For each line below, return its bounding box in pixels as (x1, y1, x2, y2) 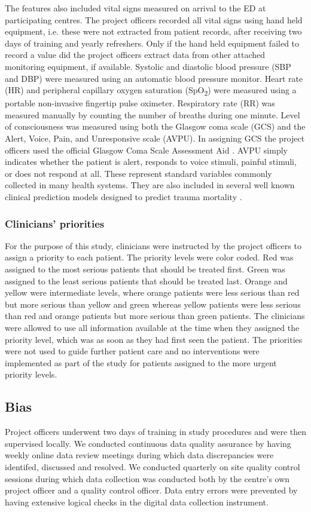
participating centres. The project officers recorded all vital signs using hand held (5, 13, 303, 26)
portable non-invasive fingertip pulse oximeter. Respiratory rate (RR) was (5, 97, 275, 109)
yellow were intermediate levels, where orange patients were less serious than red (5, 286, 300, 299)
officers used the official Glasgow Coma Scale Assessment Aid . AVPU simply (5, 143, 288, 156)
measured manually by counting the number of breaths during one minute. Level (5, 108, 300, 121)
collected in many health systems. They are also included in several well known (5, 179, 295, 191)
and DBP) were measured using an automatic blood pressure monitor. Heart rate (5, 72, 303, 84)
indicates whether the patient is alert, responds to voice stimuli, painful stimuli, (5, 155, 297, 168)
